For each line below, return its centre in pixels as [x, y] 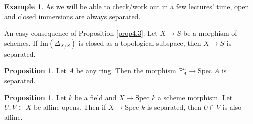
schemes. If [21, 43]
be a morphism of [210, 33]
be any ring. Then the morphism [126, 71]
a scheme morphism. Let [195, 97]
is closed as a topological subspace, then [140, 43]
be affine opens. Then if [70, 107]
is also [232, 107]
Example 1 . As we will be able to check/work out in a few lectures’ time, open [127, 6]
